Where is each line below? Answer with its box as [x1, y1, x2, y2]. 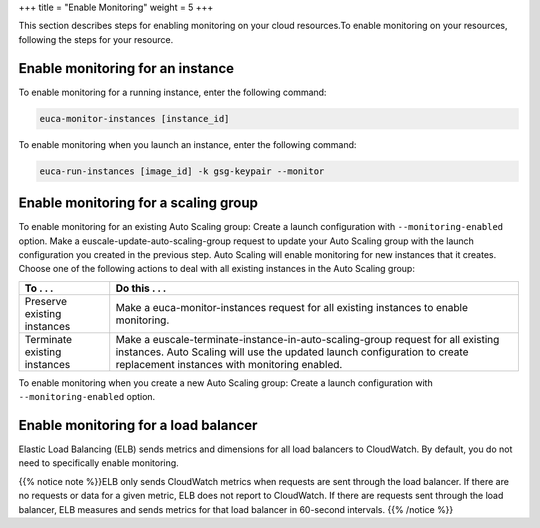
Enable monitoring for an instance [18, 60, 235, 77]
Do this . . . [115, 281, 167, 295]
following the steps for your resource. [18, 33, 174, 45]
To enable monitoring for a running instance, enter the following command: [18, 86, 327, 98]
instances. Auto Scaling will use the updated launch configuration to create [115, 345, 469, 359]
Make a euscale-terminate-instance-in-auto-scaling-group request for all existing [115, 332, 500, 346]
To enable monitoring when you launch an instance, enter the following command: [18, 138, 357, 150]
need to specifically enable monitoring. [18, 457, 179, 469]
